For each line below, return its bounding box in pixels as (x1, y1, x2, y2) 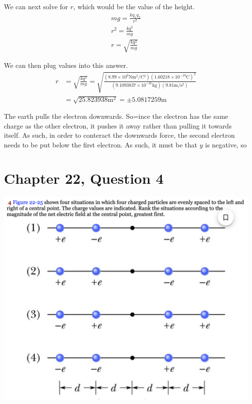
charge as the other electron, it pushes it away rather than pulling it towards (4, 120, 232, 130)
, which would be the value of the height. (73, 1, 195, 11)
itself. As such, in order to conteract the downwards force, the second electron (4, 130, 235, 140)
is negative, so (205, 139, 247, 149)
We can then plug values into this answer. (4, 60, 128, 70)
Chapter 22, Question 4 (4, 168, 164, 188)
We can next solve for (4, 1, 68, 11)
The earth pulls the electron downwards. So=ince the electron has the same (4, 111, 228, 121)
